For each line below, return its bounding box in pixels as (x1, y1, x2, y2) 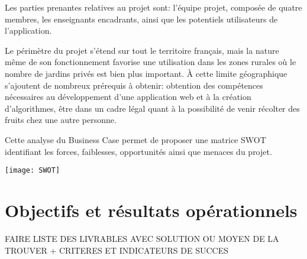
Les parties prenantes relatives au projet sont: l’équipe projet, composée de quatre (5, 1, 302, 13)
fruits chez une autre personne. (5, 114, 117, 126)
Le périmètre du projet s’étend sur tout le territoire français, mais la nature (5, 44, 279, 56)
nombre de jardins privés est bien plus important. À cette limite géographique (5, 67, 287, 79)
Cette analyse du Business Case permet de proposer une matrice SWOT (5, 133, 266, 145)
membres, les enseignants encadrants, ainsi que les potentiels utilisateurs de (5, 12, 278, 25)
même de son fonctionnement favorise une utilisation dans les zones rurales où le (5, 56, 296, 68)
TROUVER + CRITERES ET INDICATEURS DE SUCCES (5, 244, 229, 256)
